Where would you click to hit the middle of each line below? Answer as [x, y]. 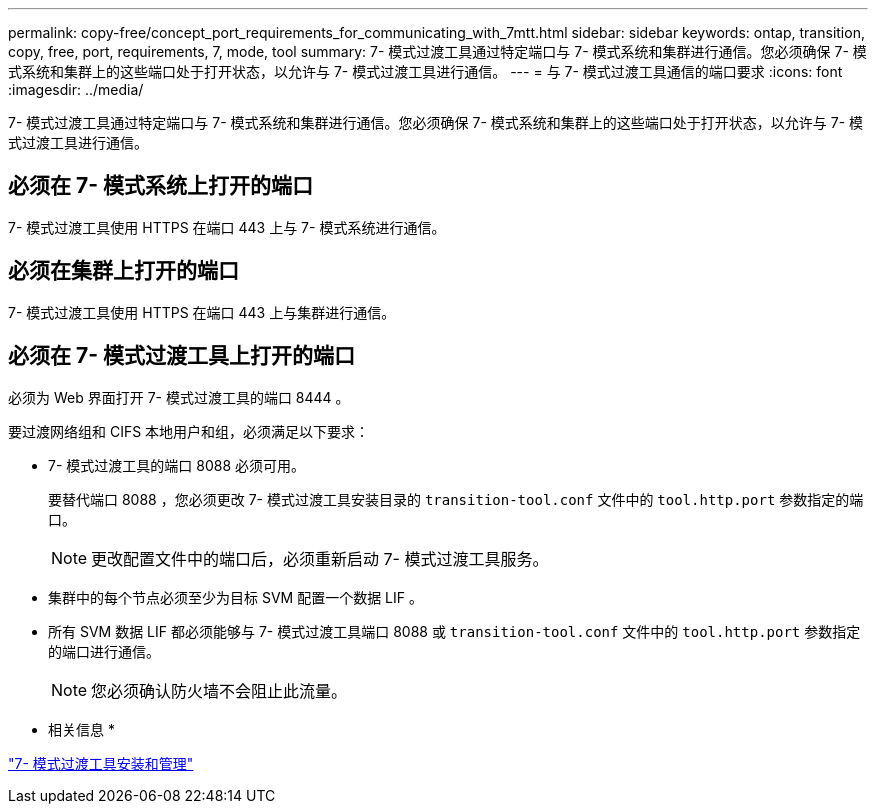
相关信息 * [81, 729]
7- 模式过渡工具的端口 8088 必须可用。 [176, 465]
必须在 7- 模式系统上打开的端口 [160, 186]
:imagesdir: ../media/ [76, 89]
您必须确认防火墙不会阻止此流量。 [219, 690]
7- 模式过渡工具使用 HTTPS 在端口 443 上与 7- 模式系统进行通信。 [227, 227]
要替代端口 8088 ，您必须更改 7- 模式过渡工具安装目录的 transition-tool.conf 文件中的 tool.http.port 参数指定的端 [456, 499]
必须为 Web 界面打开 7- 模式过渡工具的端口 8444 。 [179, 397]
